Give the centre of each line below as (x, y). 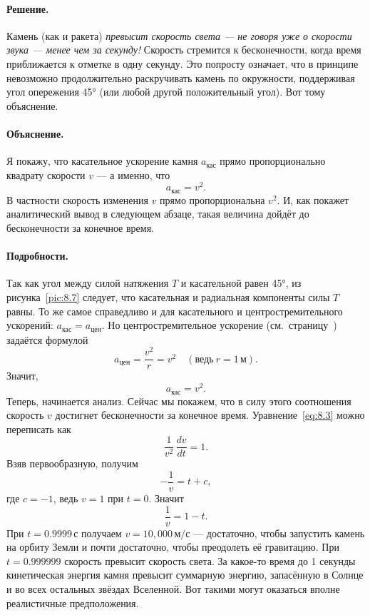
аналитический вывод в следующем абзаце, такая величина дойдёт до (158, 214)
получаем (102, 533)
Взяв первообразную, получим (72, 463)
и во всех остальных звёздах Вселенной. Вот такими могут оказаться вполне (173, 589)
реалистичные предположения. (73, 603)
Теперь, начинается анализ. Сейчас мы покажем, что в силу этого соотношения (179, 401)
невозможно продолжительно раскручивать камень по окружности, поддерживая (181, 77)
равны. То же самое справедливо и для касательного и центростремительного (175, 311)
